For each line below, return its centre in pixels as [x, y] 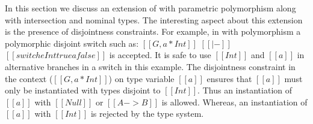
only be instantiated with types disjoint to [83, 90]
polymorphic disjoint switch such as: [72, 43]
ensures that [229, 78]
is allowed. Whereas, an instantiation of [234, 102]
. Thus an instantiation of [245, 90]
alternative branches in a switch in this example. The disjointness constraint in [150, 66]
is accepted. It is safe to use [160, 55]
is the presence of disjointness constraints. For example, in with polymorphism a [153, 31]
